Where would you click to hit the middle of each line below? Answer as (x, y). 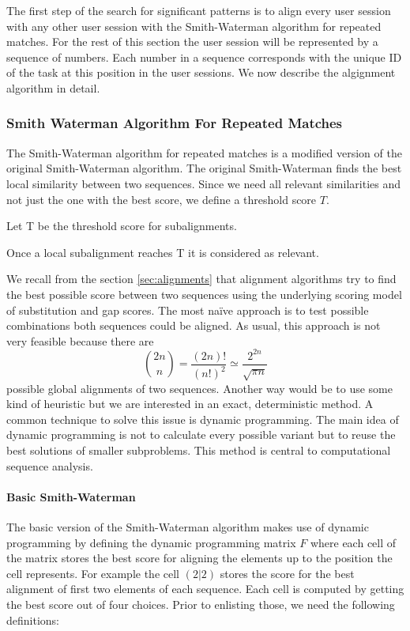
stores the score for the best (287, 573)
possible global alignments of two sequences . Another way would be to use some (199, 388)
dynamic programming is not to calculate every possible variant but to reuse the (201, 435)
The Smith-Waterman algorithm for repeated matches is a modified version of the (204, 152)
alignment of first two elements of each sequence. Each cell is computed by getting (205, 589)
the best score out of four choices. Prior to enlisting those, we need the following (201, 604)
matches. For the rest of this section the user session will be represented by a (192, 42)
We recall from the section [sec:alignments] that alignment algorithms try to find (201, 279)
